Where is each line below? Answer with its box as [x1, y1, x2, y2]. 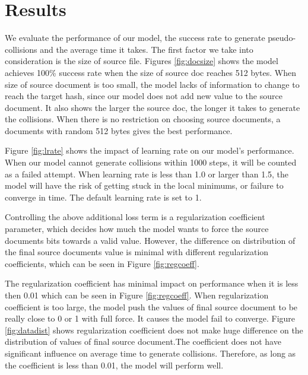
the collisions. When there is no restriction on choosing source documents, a [5, 113, 281, 125]
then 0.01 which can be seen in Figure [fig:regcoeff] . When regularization [5, 289, 269, 301]
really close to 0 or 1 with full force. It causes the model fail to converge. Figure [5, 312, 296, 325]
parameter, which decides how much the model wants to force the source [5, 223, 269, 235]
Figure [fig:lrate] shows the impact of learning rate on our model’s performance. [5, 144, 294, 157]
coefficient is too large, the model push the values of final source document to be [5, 300, 298, 313]
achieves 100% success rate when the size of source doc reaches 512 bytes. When [5, 66, 296, 78]
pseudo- [268, 31, 296, 44]
